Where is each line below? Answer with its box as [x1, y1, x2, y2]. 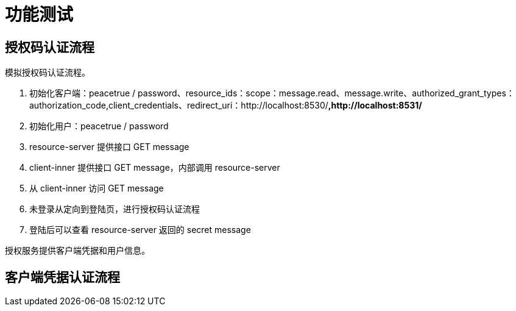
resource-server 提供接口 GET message [29, 141, 189, 152]
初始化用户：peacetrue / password [29, 121, 169, 132]
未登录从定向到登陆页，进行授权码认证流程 [29, 204, 200, 215]
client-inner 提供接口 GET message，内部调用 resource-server [29, 162, 280, 173]
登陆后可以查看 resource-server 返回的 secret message [29, 224, 251, 235]
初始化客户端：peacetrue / [29, 88, 136, 99]
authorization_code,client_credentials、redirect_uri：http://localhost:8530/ [29, 100, 328, 111]
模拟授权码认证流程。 [5, 67, 90, 78]
